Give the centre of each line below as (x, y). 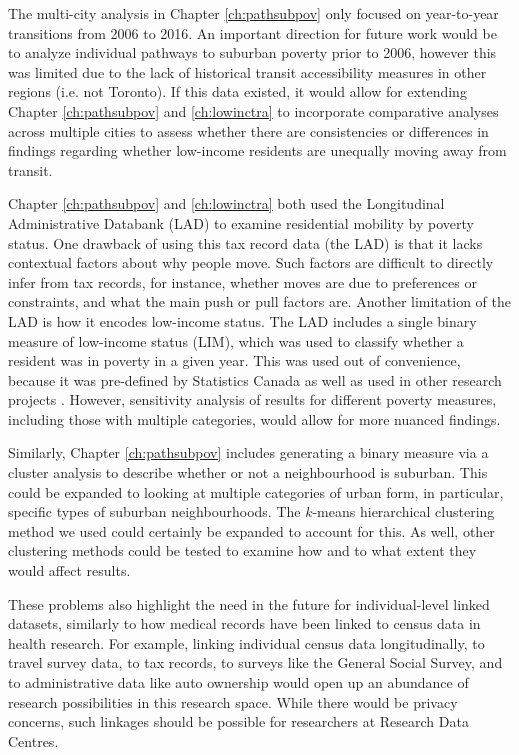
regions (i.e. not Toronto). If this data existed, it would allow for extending (237, 91)
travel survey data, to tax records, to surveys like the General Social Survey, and (255, 662)
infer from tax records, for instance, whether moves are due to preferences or (242, 281)
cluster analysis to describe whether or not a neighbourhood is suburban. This (248, 472)
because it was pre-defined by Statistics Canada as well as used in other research (255, 379)
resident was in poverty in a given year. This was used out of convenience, (234, 360)
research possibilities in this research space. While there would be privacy (233, 701)
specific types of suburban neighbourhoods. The (154, 511)
